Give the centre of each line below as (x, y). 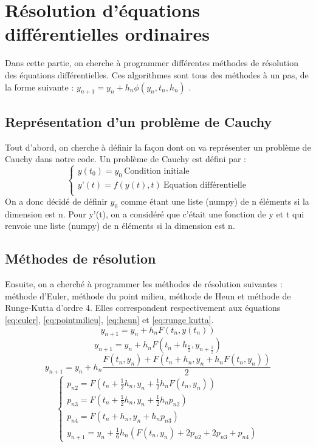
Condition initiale (157, 171)
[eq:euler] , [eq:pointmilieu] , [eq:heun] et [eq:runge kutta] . (109, 320)
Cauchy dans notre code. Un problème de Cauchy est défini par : (125, 159)
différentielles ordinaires (108, 34)
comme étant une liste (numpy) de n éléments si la (215, 201)
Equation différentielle (204, 185)
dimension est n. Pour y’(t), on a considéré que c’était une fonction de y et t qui (155, 213)
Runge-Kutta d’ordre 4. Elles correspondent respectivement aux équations (143, 308)
